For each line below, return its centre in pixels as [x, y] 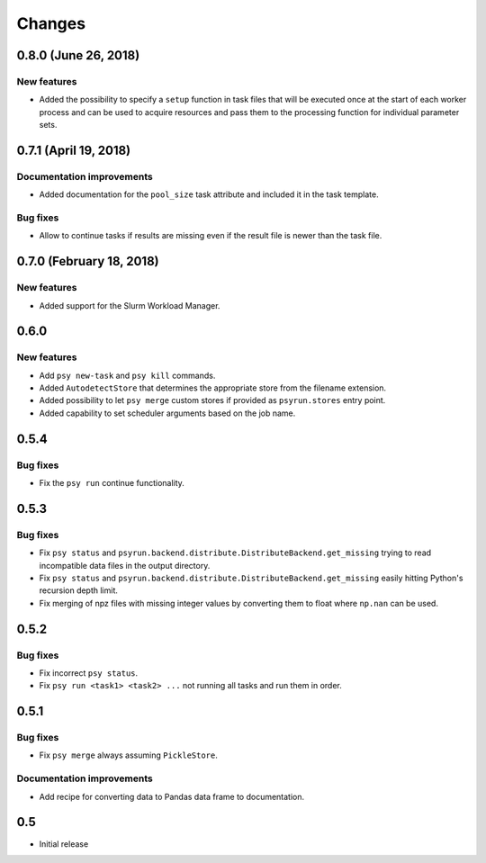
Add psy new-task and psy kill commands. [127, 375]
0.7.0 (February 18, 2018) [88, 261]
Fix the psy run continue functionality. [112, 483]
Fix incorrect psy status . [89, 673]
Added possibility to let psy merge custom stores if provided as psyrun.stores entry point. [212, 400]
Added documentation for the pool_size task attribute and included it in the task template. [209, 194]
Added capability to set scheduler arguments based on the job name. [167, 413]
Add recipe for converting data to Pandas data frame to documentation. [172, 796]
